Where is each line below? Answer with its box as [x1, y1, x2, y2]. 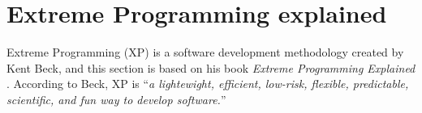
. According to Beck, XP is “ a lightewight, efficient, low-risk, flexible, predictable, [6, 75, 409, 92]
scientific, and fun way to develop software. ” [6, 90, 226, 107]
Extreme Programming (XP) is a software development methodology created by [6, 44, 404, 61]
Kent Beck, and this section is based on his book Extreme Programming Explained [6, 59, 416, 76]
